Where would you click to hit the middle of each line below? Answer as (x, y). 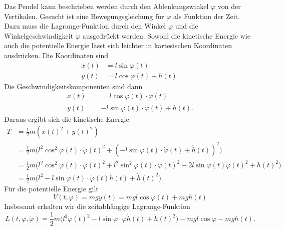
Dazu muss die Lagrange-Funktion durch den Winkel (85, 26)
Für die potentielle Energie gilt (51, 189)
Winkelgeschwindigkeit (39, 35)
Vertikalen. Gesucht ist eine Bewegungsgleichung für (84, 16)
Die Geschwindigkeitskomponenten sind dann (73, 86)
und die (187, 26)
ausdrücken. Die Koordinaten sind (56, 55)
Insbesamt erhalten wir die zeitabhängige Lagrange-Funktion (97, 206)
